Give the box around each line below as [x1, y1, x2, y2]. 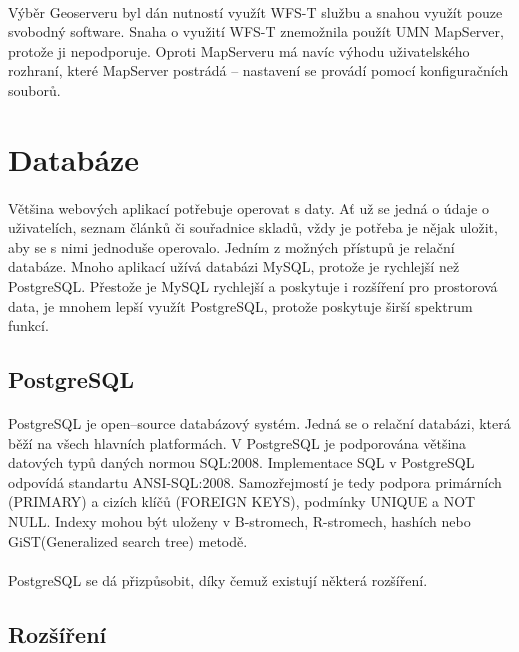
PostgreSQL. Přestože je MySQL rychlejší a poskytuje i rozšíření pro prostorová [8, 275, 498, 296]
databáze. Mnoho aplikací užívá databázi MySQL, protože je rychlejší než [8, 256, 460, 277]
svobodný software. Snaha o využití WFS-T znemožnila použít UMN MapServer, [8, 21, 504, 42]
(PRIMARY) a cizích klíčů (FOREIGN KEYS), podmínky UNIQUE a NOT [8, 491, 476, 512]
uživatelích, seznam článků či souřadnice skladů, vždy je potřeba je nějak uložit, [8, 217, 498, 238]
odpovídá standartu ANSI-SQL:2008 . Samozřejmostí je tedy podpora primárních [8, 471, 502, 492]
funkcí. [8, 315, 49, 336]
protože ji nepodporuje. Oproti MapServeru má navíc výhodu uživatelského [8, 40, 470, 61]
